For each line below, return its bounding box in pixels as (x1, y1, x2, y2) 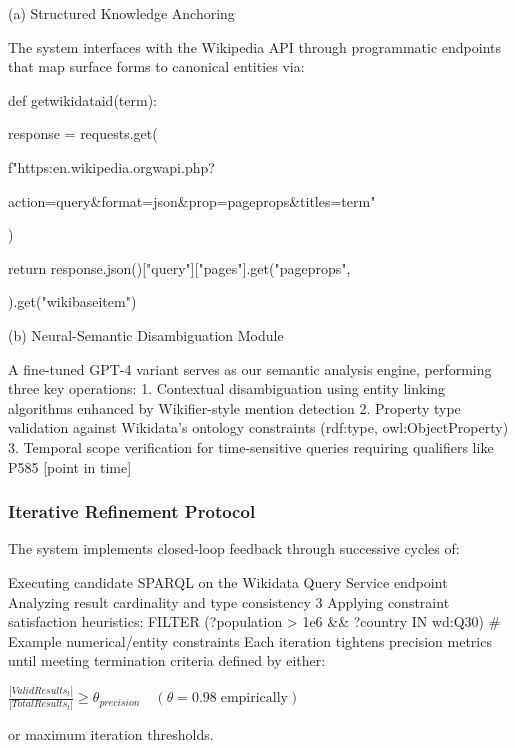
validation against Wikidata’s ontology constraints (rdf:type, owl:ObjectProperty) (8, 417, 509, 438)
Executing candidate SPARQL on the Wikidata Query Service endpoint (8, 571, 448, 592)
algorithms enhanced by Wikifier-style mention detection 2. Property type (8, 397, 461, 418)
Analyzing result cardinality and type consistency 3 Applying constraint (8, 591, 450, 612)
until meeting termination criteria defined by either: (8, 650, 326, 671)
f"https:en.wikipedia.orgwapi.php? (8, 156, 215, 177)
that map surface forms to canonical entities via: (8, 56, 305, 77)
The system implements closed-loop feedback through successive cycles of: (8, 538, 460, 559)
